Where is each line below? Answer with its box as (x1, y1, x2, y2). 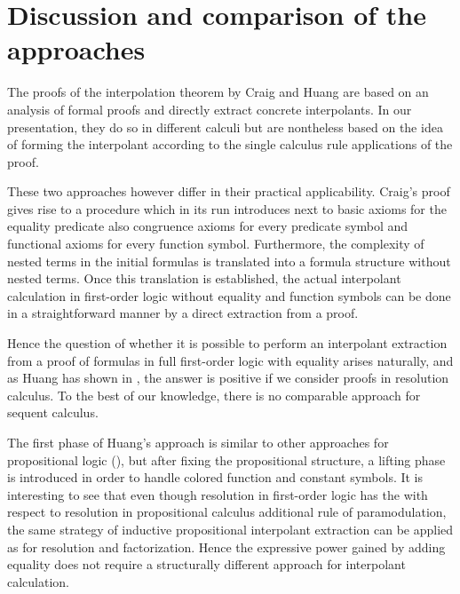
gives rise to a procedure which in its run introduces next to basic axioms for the (7, 199, 447, 218)
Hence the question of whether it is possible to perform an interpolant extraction (7, 334, 448, 352)
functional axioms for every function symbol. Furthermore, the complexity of (7, 234, 424, 253)
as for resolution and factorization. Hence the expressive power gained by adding (7, 537, 446, 556)
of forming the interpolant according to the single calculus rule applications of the (7, 135, 453, 154)
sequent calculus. (7, 403, 99, 422)
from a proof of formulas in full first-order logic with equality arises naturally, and (7, 351, 454, 369)
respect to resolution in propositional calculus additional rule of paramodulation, (7, 503, 447, 521)
